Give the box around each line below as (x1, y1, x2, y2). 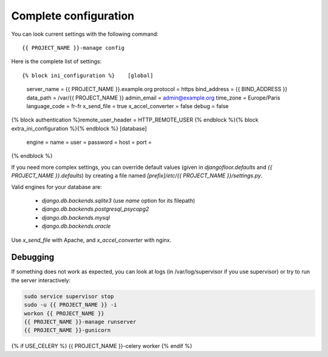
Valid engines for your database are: (11, 183, 103, 191)
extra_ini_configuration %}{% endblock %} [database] (11, 124, 147, 132)
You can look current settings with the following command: (11, 30, 159, 38)
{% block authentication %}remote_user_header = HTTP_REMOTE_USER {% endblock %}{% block (11, 116, 259, 124)
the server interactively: (11, 276, 71, 284)
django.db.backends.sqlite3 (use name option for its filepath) (41, 197, 196, 205)
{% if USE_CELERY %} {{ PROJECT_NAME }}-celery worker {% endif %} (11, 342, 193, 350)
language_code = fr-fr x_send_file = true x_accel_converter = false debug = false (26, 102, 229, 109)
